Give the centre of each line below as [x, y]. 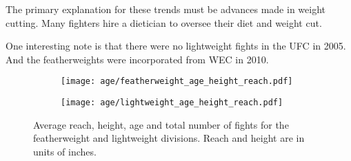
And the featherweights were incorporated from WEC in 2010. [137, 59]
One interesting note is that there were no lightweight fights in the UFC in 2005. [176, 46]
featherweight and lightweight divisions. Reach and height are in [169, 138]
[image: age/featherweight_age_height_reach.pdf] [177, 82]
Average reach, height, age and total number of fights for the [161, 124]
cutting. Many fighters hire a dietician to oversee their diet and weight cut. [164, 22]
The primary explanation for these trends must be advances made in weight [166, 9]
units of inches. [65, 151]
